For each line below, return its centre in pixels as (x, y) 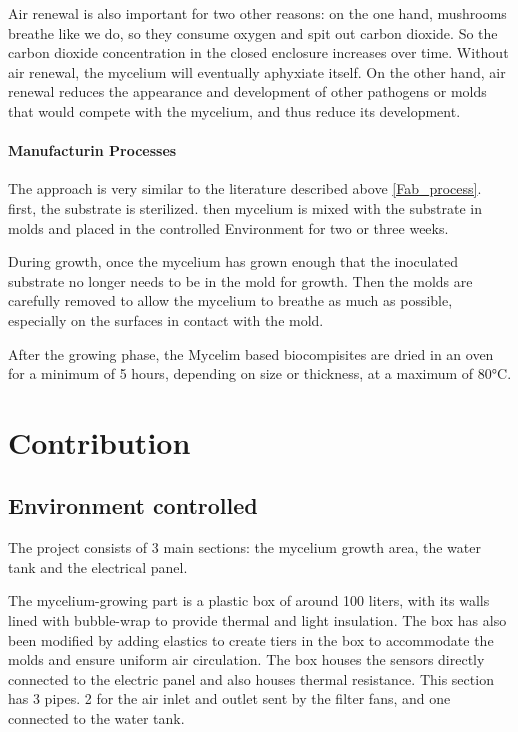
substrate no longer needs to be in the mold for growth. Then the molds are (240, 280)
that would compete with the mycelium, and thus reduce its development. (234, 110)
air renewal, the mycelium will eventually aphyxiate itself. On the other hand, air (257, 71)
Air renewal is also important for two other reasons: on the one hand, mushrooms (257, 13)
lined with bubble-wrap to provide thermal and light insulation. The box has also (257, 620)
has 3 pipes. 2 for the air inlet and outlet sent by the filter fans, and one (229, 698)
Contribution (99, 441)
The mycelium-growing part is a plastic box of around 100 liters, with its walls (249, 600)
